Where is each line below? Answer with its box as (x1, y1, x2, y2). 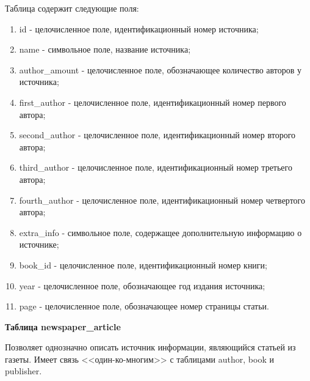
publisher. (5, 364, 42, 377)
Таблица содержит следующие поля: (5, 2, 139, 14)
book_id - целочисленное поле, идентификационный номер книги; (19, 258, 267, 271)
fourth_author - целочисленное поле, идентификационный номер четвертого (19, 193, 305, 206)
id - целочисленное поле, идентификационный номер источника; (19, 22, 259, 35)
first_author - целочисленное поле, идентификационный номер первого (19, 95, 286, 108)
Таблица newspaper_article (5, 320, 121, 333)
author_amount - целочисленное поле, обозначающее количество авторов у (19, 63, 301, 76)
